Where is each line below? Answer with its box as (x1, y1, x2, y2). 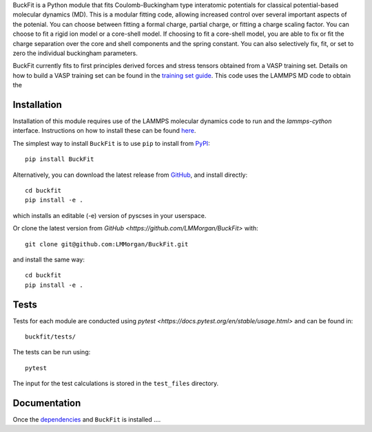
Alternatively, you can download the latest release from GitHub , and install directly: (12, 171, 248, 179)
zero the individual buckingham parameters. (12, 49, 138, 57)
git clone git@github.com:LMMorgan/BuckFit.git (25, 240, 189, 248)
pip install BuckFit (25, 155, 94, 163)
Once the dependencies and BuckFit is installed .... (12, 415, 161, 424)
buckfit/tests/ (25, 333, 76, 341)
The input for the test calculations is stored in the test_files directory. (12, 379, 219, 388)
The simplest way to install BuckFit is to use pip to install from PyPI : (12, 139, 210, 147)
